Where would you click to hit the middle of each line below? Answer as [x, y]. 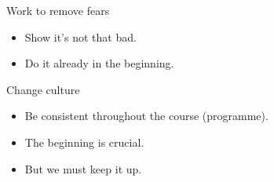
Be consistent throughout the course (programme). [146, 116]
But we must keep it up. [83, 168]
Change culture [43, 89]
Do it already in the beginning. [99, 63]
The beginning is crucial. [84, 142]
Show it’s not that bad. [80, 36]
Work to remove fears [58, 10]
